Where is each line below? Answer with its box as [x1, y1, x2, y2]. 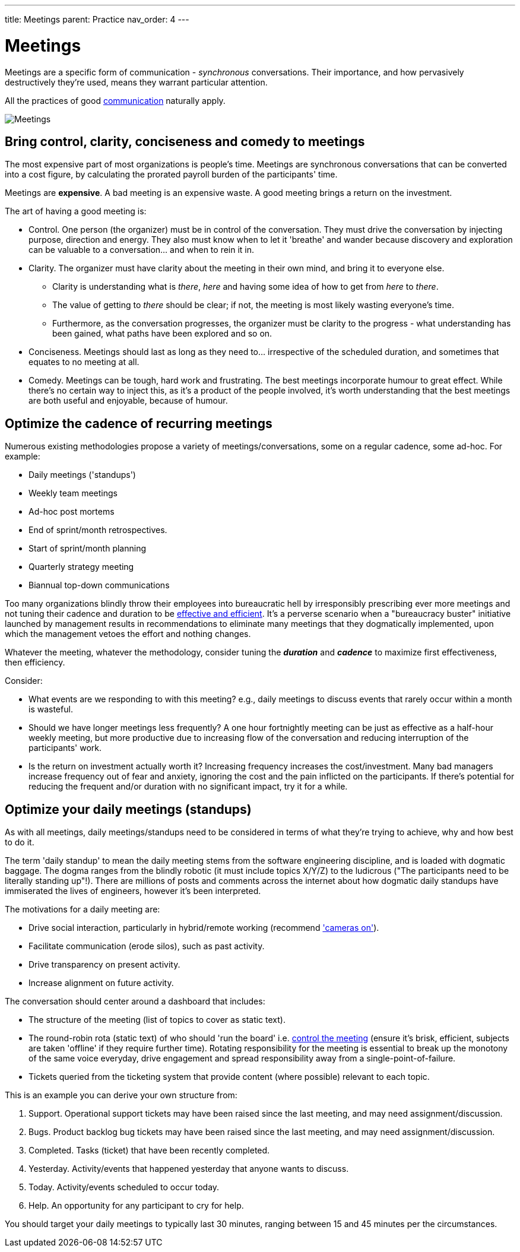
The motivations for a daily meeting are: [5, 904, 160, 915]
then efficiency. [5, 657, 65, 668]
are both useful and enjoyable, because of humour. [28, 395, 228, 406]
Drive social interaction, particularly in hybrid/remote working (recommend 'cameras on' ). [28, 923, 379, 933]
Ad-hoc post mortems [28, 506, 115, 517]
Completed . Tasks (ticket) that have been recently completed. [28, 1145, 270, 1156]
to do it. [5, 837, 34, 848]
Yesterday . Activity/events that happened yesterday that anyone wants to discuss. [28, 1164, 349, 1174]
